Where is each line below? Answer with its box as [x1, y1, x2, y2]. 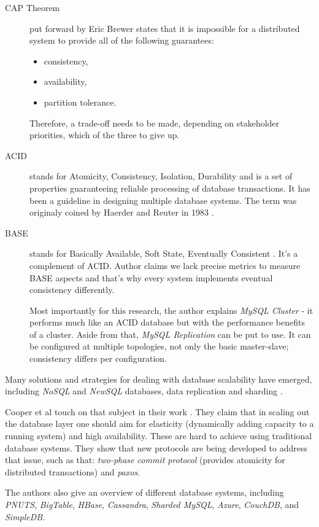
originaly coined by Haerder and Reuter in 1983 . [29, 206, 214, 219]
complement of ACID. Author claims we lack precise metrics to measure [29, 259, 301, 271]
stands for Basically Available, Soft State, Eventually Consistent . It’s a [29, 247, 298, 260]
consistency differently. [29, 283, 115, 296]
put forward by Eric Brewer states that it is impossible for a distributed [29, 21, 300, 34]
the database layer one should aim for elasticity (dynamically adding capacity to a [5, 417, 314, 430]
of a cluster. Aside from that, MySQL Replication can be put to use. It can [29, 327, 311, 340]
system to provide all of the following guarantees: [29, 34, 214, 47]
